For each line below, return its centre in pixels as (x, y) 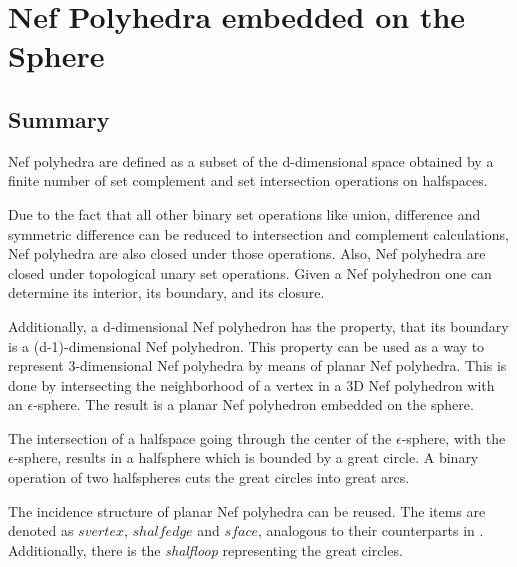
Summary (59, 118)
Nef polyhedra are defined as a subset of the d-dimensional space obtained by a (251, 160)
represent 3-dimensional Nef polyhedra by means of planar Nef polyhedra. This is (257, 365)
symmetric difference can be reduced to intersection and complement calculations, (258, 233)
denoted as (41, 530)
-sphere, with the (453, 437)
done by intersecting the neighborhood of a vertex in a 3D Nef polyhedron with (251, 384)
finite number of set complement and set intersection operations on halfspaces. (248, 180)
